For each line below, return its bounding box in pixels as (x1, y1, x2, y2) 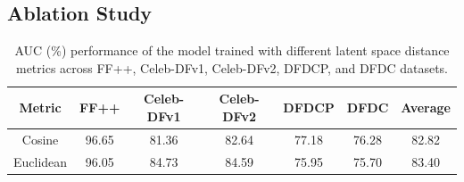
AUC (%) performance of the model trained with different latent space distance (14, 41, 450, 60)
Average (401, 98, 451, 117)
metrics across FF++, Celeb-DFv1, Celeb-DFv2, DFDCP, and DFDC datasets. (15, 58, 449, 77)
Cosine (21, 129, 59, 148)
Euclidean (13, 152, 68, 170)
